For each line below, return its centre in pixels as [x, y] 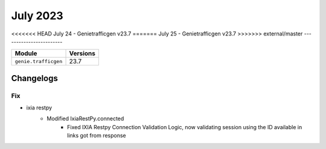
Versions [82, 53]
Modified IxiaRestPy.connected [85, 119]
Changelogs [35, 78]
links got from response [97, 136]
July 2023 [37, 16]
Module [26, 53]
